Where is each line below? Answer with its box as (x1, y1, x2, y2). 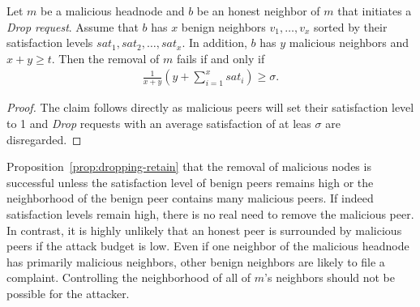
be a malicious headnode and (41, 2, 185, 19)
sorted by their (314, 18, 388, 35)
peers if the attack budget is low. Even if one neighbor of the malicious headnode (6, 237, 409, 254)
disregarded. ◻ (6, 130, 82, 147)
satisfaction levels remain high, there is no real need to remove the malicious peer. (6, 205, 414, 222)
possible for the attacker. (6, 284, 130, 301)
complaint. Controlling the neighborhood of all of (6, 269, 251, 286)
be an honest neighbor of (196, 2, 320, 19)
